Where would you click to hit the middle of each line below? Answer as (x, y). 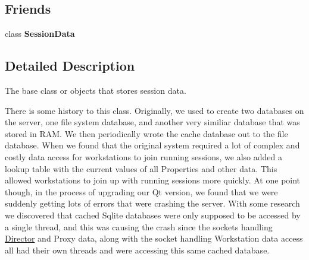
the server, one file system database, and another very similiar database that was (152, 122)
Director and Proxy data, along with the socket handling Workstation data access (154, 238)
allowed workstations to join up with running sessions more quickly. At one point (153, 180)
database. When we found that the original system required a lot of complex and (152, 145)
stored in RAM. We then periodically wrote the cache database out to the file (146, 133)
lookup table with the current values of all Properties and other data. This (141, 168)
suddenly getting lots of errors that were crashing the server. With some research (152, 203)
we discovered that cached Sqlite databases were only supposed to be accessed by (153, 215)
